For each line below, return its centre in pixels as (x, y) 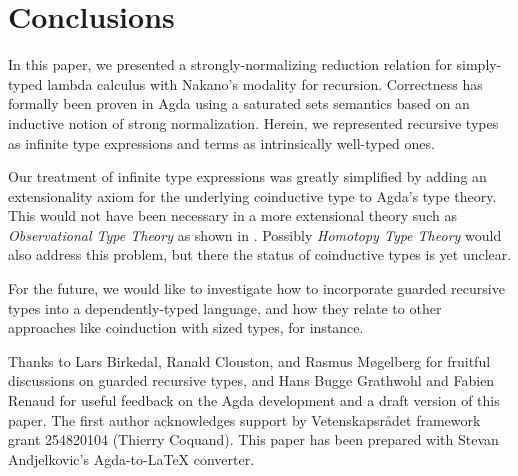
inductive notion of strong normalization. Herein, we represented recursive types (253, 122)
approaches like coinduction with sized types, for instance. (186, 327)
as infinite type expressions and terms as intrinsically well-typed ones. (221, 142)
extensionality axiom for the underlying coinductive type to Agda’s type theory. (252, 195)
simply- (479, 64)
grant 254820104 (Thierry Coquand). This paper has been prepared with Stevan (253, 439)
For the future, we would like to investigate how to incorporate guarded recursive (256, 288)
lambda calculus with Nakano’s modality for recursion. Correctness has (265, 83)
